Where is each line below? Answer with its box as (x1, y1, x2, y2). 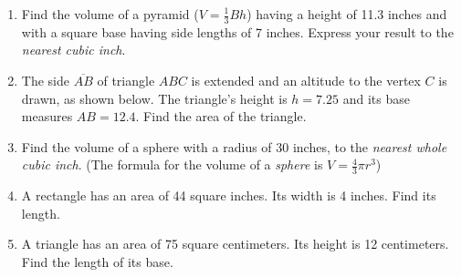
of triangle (97, 71, 155, 90)
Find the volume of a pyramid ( (21, 5, 199, 23)
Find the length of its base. (21, 252, 173, 271)
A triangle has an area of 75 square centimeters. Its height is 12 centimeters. (21, 234, 449, 253)
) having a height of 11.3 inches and (246, 5, 447, 23)
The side (21, 71, 69, 90)
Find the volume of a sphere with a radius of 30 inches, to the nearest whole (21, 137, 447, 156)
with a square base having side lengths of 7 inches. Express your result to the (21, 22, 454, 41)
